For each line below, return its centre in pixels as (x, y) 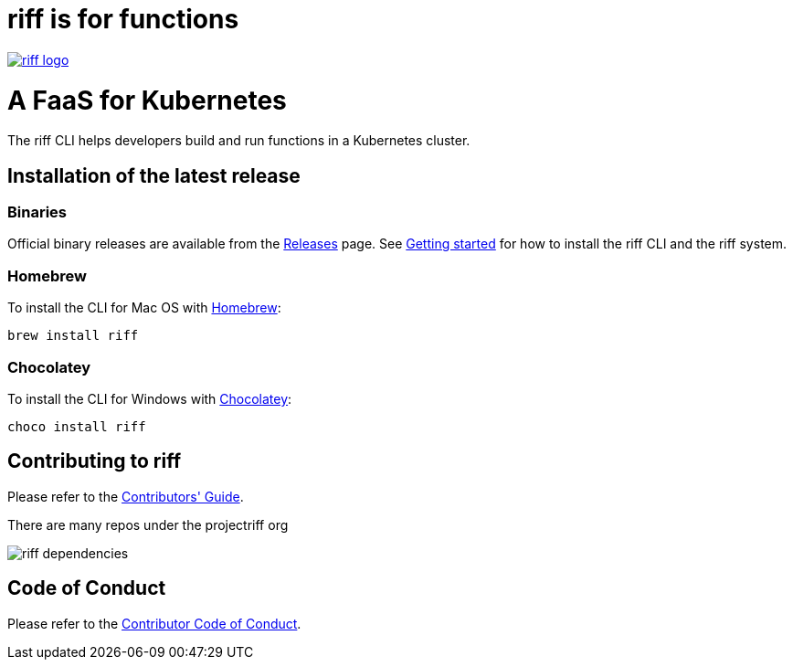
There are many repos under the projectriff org (148, 524)
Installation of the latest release (154, 175)
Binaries (37, 212)
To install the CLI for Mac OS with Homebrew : (144, 308)
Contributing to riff (95, 461)
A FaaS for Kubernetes (147, 100)
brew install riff (73, 336)
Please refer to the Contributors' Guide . (126, 496)
